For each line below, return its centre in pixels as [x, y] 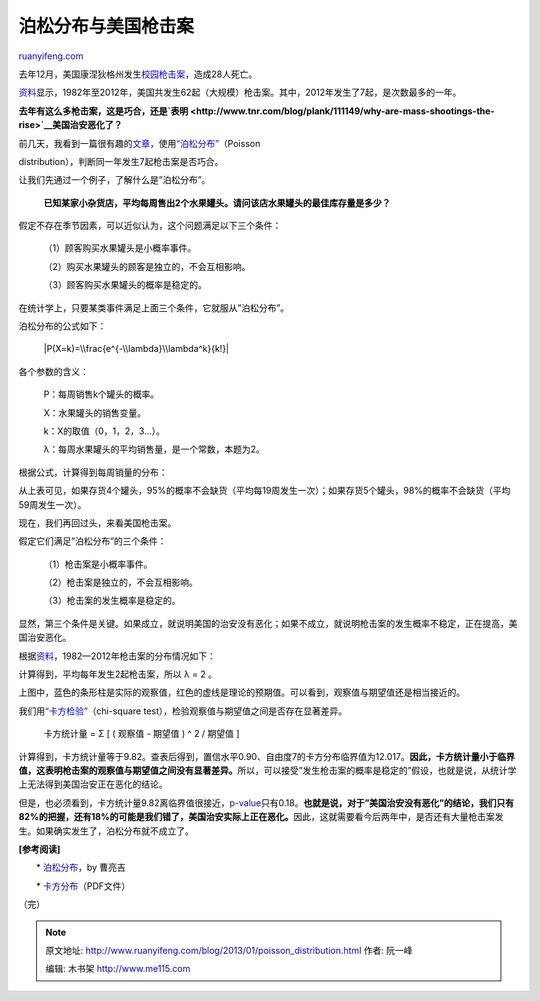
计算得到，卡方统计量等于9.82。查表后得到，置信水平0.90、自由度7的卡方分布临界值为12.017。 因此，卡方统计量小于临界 [266, 756]
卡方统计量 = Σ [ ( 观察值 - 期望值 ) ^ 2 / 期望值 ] [141, 734]
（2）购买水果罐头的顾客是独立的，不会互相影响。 [147, 266]
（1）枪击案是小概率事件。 [98, 564]
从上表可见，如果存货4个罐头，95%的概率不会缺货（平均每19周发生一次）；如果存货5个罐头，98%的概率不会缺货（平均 [264, 491]
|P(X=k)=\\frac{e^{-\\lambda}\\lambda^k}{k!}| [136, 349]
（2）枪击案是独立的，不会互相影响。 [121, 582]
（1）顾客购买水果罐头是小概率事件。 [120, 248]
